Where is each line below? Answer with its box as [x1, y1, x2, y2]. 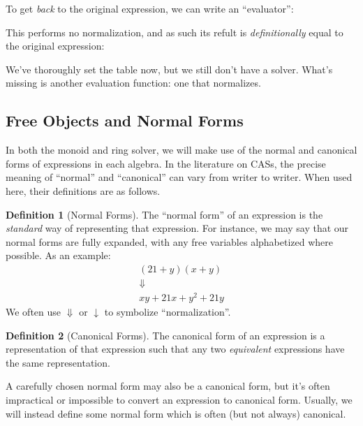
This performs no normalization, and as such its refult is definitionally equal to [6, 24, 343, 39]
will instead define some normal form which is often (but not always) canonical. [6, 406, 346, 420]
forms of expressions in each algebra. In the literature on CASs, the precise [6, 156, 326, 170]
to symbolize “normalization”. [104, 304, 231, 319]
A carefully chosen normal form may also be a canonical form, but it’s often [6, 379, 330, 393]
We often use [6, 304, 61, 319]
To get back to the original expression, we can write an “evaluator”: [6, 1, 294, 15]
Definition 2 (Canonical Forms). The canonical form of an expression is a [6, 328, 325, 342]
